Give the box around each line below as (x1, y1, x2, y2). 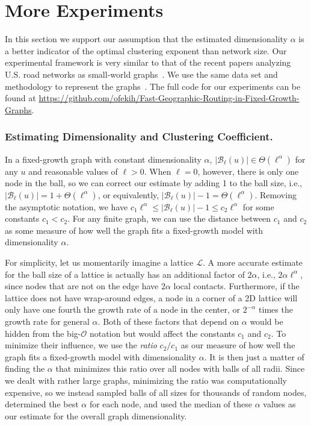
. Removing (254, 188, 297, 201)
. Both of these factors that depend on (97, 315, 239, 328)
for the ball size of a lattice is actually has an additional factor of (5, 268, 245, 280)
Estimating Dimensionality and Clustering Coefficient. (5, 129, 273, 144)
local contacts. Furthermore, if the (173, 280, 300, 292)
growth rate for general (5, 315, 90, 328)
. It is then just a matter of (204, 350, 304, 363)
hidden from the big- (5, 327, 81, 339)
